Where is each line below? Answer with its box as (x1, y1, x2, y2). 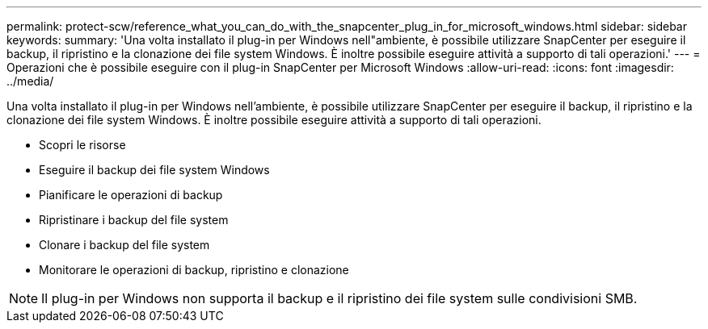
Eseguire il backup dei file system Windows (39, 163, 270, 177)
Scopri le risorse (39, 138, 126, 152)
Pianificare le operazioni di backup (39, 188, 223, 202)
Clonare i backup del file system (39, 238, 210, 252)
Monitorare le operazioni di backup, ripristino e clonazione (39, 263, 349, 277)
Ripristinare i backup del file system (39, 213, 229, 227)
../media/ (6, 74, 54, 88)
